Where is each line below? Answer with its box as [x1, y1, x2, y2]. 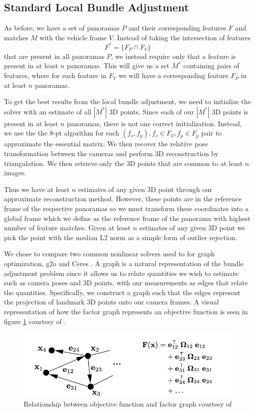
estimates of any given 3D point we [139, 222, 245, 233]
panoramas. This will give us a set [66, 60, 170, 71]
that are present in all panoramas [4, 51, 105, 61]
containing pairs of [183, 60, 240, 71]
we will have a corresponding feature [118, 70, 228, 81]
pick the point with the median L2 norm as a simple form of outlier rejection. [4, 232, 237, 242]
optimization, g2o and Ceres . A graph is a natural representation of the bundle [4, 258, 244, 268]
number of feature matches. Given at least [4, 222, 131, 233]
